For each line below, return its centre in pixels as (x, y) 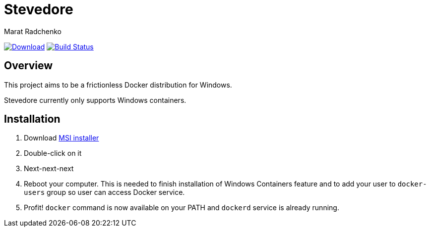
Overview (29, 66)
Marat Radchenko (33, 31)
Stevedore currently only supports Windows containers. (95, 100)
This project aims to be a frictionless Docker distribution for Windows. (118, 85)
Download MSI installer (61, 138)
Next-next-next (49, 169)
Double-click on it (53, 153)
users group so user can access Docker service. (104, 192)
